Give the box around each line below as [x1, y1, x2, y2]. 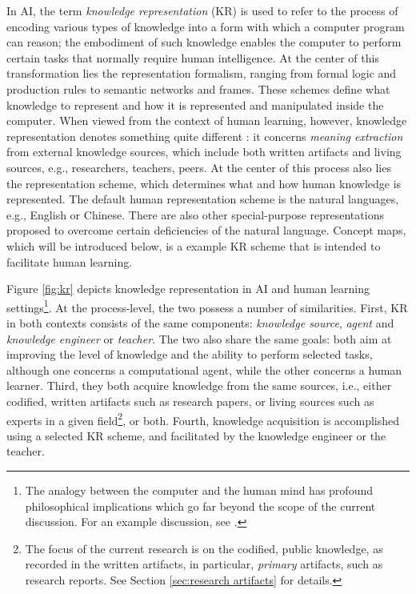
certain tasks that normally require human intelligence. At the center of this [6, 49, 379, 66]
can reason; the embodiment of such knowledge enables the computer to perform [6, 34, 402, 50]
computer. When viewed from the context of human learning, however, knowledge [6, 112, 407, 129]
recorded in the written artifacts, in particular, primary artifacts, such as [25, 556, 383, 572]
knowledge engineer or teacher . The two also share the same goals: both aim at [6, 330, 392, 347]
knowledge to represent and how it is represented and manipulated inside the [6, 96, 384, 113]
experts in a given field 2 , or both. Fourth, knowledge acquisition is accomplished [6, 409, 400, 428]
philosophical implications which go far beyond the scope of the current [25, 497, 376, 514]
